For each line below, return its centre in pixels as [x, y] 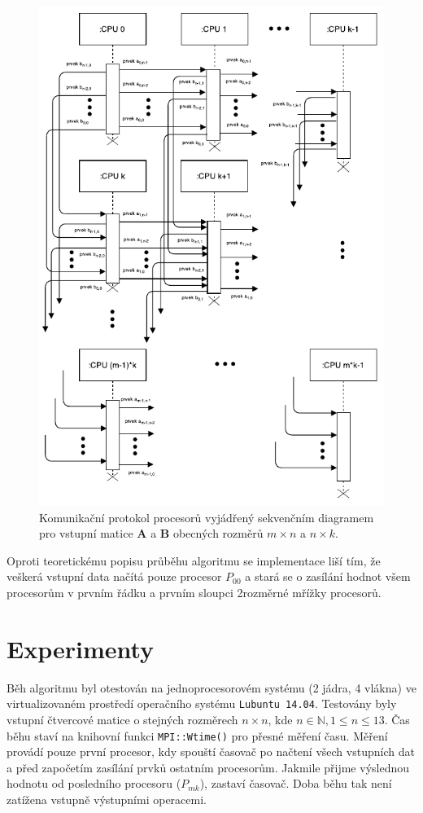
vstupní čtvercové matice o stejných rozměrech [122, 719]
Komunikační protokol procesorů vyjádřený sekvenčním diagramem [207, 517]
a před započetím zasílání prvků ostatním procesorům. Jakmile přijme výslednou [208, 767]
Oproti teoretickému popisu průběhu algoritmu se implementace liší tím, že [194, 560]
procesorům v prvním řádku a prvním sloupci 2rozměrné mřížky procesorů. [194, 592]
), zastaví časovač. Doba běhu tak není [296, 783]
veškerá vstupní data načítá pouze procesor [114, 576]
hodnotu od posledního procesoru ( [94, 783]
